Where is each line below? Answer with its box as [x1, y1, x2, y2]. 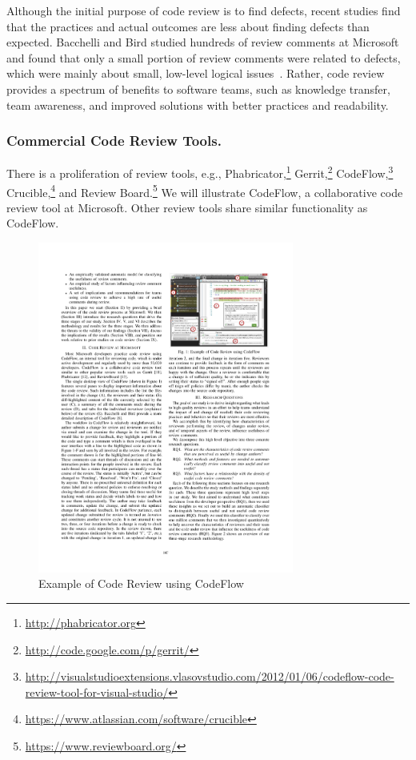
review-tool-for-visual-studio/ [25, 683, 169, 700]
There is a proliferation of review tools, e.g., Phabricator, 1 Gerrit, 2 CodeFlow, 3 [6, 163, 394, 182]
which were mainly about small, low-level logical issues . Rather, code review [6, 65, 385, 82]
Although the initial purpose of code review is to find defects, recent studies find [6, 2, 401, 18]
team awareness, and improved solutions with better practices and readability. [6, 96, 389, 113]
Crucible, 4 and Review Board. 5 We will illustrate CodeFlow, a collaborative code [6, 181, 403, 200]
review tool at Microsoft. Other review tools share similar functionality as [6, 199, 368, 215]
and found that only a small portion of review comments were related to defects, [6, 49, 401, 66]
